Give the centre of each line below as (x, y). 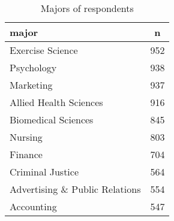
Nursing (26, 137)
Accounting (33, 206)
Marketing (31, 85)
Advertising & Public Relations (75, 189)
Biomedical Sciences (52, 119)
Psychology (33, 67)
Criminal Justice (44, 172)
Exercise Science (44, 50)
